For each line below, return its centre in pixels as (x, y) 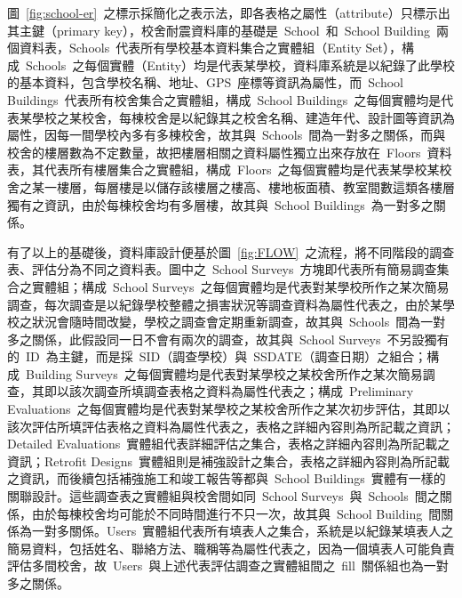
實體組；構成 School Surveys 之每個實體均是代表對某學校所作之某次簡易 (240, 286)
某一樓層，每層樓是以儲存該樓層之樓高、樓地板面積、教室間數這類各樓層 (243, 186)
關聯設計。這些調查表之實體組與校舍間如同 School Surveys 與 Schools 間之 (223, 496)
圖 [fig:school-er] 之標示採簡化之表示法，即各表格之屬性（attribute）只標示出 (229, 12)
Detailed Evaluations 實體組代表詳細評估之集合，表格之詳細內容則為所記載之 (229, 444)
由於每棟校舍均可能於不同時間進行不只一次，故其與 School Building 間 (236, 513)
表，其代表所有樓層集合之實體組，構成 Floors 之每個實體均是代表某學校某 (223, 170)
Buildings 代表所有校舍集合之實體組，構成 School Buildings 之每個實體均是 (224, 99)
